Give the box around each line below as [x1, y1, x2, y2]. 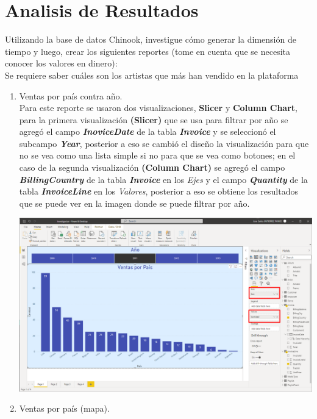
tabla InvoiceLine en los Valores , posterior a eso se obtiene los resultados [19, 185, 298, 198]
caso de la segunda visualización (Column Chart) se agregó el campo [19, 161, 285, 174]
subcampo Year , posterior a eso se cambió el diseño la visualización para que [19, 137, 309, 149]
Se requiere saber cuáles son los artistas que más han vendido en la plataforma [5, 68, 299, 81]
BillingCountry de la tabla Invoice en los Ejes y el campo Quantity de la [19, 173, 308, 185]
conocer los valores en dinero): [5, 57, 118, 70]
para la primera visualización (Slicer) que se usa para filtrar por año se [19, 113, 288, 126]
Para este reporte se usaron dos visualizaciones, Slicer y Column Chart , [19, 101, 297, 114]
